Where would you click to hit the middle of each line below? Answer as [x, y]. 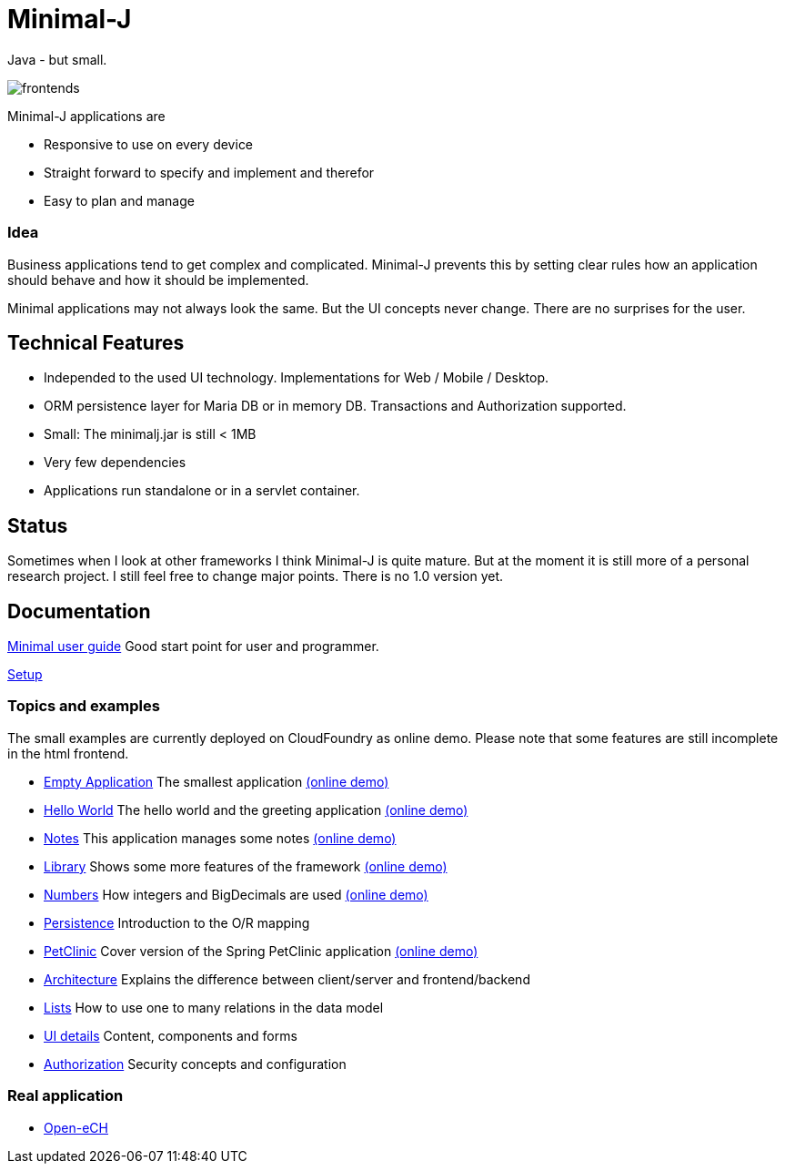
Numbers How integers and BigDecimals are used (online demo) [236, 894]
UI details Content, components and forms [171, 1035]
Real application [65, 1096]
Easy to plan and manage [119, 200]
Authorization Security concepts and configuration [195, 1064]
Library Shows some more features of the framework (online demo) [246, 866]
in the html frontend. [68, 753]
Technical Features [96, 342]
